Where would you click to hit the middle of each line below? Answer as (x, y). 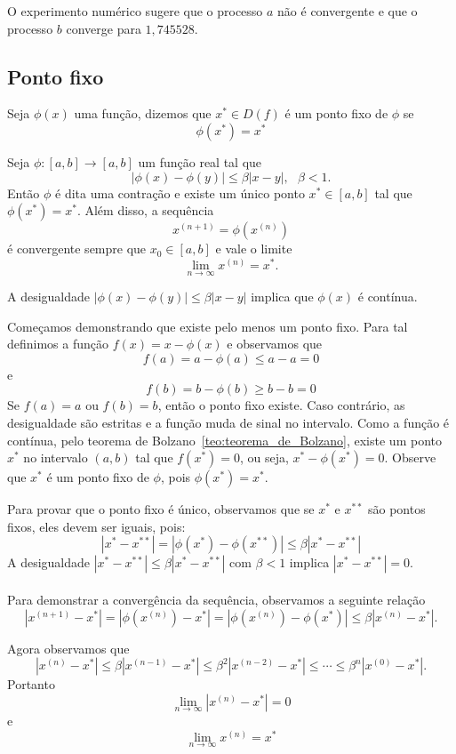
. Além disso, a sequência (145, 210)
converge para (104, 28)
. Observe (410, 457)
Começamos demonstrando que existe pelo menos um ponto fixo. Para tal (208, 326)
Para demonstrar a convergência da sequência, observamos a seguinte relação (216, 599)
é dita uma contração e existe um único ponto (180, 193)
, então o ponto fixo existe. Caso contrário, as (281, 405)
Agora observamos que (68, 648)
